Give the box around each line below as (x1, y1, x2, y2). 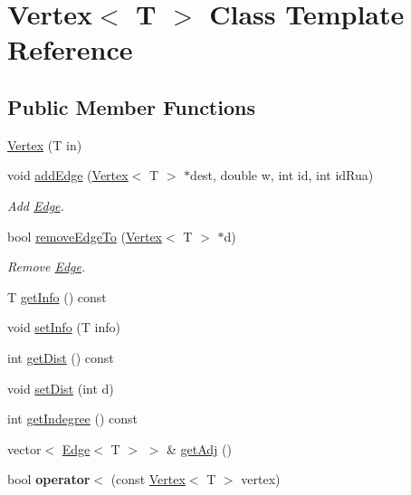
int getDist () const (7, 347, 114, 366)
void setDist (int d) (7, 378, 114, 397)
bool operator (7, 470, 91, 489)
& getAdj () (166, 439, 232, 458)
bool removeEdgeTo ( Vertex (7, 226, 163, 245)
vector (7, 439, 42, 458)
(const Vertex (110, 470, 186, 489)
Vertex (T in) (7, 135, 82, 154)
